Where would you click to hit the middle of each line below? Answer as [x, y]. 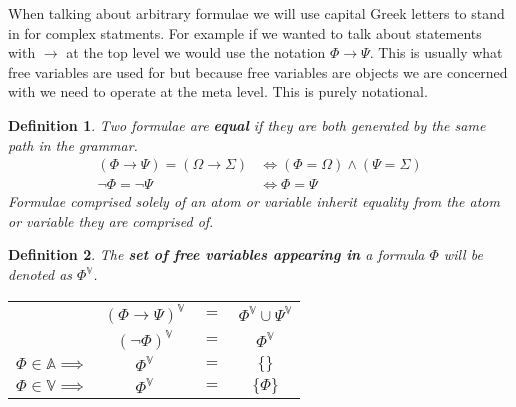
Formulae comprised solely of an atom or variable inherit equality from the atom [254, 201]
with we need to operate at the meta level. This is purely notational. [218, 91]
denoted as [40, 274]
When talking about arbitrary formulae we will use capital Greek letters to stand [256, 13]
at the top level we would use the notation [196, 52]
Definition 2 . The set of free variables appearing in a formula [216, 254]
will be [463, 254]
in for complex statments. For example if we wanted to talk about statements [245, 32]
